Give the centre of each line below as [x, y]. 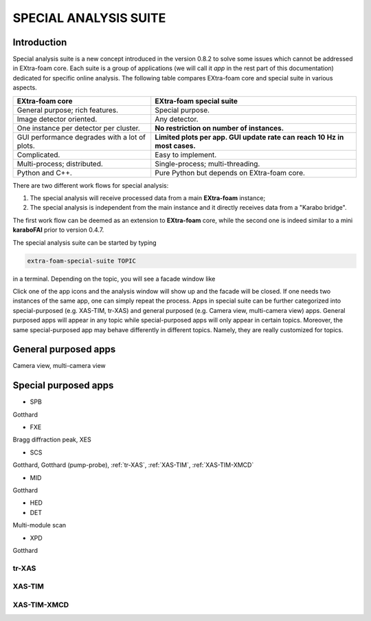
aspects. [25, 88]
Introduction [40, 42]
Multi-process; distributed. [60, 164]
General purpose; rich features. [68, 110]
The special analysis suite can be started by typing [85, 242]
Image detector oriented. [57, 119]
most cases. [175, 146]
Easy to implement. [186, 155]
